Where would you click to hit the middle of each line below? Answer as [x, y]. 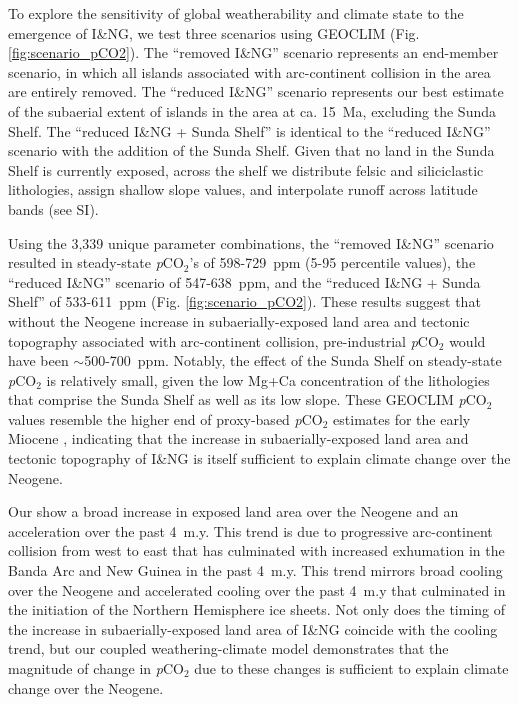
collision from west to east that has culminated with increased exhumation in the [256, 550]
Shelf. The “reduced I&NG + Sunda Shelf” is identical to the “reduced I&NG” [249, 130]
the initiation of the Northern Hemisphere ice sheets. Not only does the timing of [257, 609]
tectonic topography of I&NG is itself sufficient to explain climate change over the [259, 458]
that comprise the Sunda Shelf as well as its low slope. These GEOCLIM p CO [247, 399]
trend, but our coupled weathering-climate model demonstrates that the [228, 648]
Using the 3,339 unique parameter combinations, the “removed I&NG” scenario [251, 242]
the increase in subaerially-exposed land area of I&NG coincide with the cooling [253, 628]
